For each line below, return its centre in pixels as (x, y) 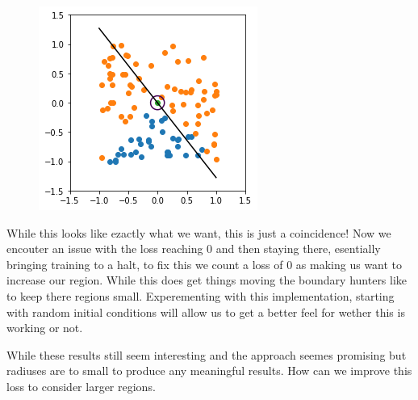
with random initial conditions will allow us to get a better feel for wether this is (206, 312)
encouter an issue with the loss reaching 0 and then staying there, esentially (194, 248)
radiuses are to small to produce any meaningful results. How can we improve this (209, 371)
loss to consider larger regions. (81, 386)
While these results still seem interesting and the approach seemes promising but (207, 354)
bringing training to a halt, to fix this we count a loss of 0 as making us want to (205, 264)
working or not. (45, 328)
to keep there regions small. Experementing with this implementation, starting (201, 295)
